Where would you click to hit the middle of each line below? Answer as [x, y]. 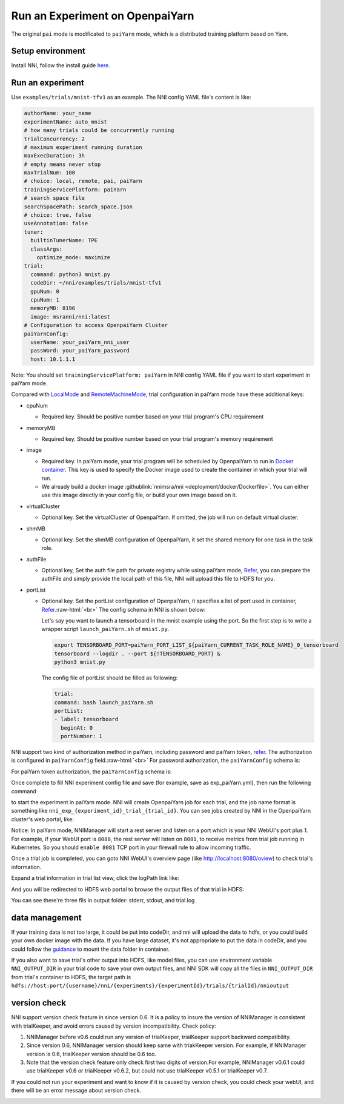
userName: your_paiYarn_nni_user [80, 342]
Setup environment [48, 51]
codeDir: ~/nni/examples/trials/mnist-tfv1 [96, 283]
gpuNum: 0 [45, 291]
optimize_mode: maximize [74, 257]
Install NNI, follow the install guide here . [61, 65]
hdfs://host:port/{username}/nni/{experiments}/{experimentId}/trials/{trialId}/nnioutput [150, 986]
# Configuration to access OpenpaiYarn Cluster [96, 325]
